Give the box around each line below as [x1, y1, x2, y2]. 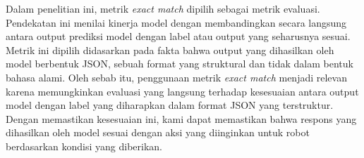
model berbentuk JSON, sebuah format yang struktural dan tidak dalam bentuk [6, 56, 353, 71]
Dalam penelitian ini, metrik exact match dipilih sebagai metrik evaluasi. [6, 1, 320, 15]
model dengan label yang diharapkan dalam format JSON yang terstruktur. [6, 98, 334, 112]
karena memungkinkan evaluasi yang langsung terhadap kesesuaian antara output [6, 84, 359, 98]
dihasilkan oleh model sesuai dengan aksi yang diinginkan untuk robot [6, 125, 310, 140]
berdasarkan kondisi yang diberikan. [6, 138, 162, 153]
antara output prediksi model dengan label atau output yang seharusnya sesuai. [6, 29, 351, 44]
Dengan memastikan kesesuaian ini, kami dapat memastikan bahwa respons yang [6, 111, 357, 126]
